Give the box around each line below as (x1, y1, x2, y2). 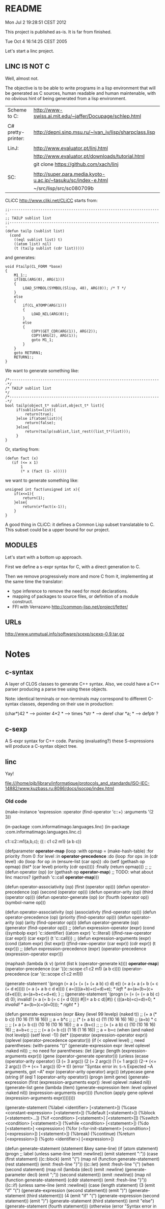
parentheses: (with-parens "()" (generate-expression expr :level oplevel (5, 1043, 150, 1049)
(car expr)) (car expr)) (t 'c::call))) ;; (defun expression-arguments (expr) (5, 935, 151, 941)
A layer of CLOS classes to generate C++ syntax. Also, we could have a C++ (5, 681, 160, 687)
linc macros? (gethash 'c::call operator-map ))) (5, 874, 99, 880)
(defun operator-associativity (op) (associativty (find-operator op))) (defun (5, 909, 156, 915)
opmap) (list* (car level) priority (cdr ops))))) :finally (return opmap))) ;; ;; (5, 864, 152, 870)
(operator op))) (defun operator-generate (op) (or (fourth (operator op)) (5, 894, 149, 900)
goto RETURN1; (14, 350, 43, 355)
